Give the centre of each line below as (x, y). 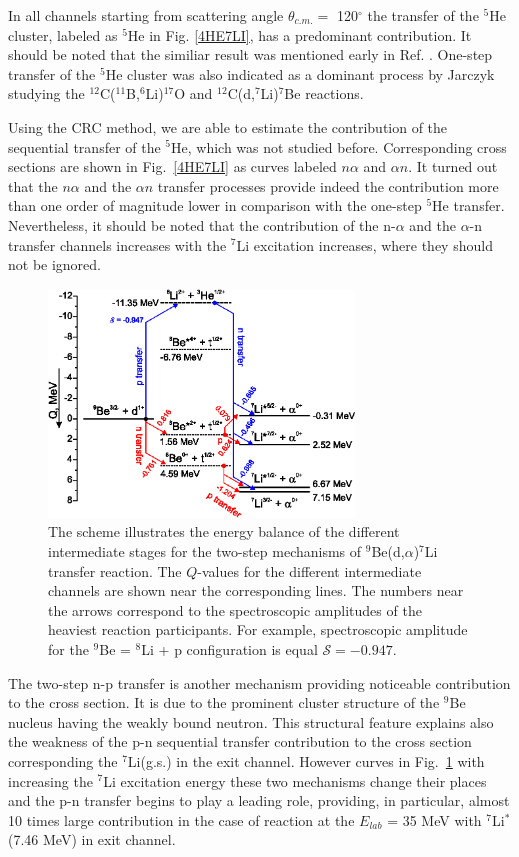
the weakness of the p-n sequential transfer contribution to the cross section (240, 741)
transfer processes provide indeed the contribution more (328, 185)
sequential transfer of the (84, 146)
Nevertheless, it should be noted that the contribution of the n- (202, 224)
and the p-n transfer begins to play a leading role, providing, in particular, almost (259, 800)
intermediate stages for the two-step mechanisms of (205, 550)
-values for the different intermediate (309, 570)
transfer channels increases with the (117, 244)
